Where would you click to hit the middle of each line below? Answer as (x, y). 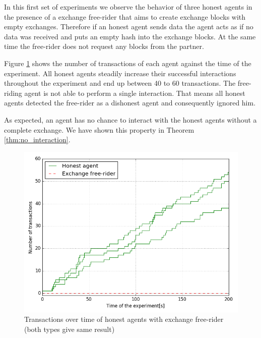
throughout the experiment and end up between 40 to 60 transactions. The (120, 83)
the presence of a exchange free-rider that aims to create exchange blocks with (125, 16)
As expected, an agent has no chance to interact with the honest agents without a (130, 119)
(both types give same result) (70, 329)
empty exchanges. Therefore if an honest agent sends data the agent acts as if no (129, 26)
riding (13, 93)
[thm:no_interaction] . (37, 139)
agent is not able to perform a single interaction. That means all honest (135, 93)
